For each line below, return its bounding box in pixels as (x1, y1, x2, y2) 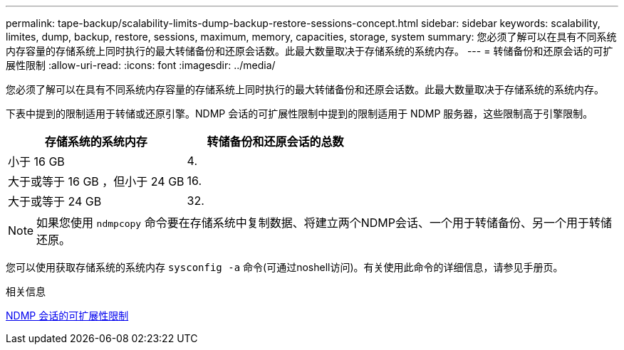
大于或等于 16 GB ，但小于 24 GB (8, 174, 184, 189)
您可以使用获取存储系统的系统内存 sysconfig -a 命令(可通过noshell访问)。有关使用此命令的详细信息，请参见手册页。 (6, 261, 563, 273)
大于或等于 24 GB (8, 194, 102, 208)
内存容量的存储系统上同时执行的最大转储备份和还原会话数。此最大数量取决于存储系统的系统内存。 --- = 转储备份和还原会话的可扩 (6, 45, 613, 57)
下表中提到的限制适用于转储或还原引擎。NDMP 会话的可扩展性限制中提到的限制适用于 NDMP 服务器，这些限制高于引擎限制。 (6, 107, 593, 120)
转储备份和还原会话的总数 (207, 134, 344, 149)
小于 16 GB (8, 154, 65, 169)
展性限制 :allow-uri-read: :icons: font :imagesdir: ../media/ (6, 59, 276, 71)
